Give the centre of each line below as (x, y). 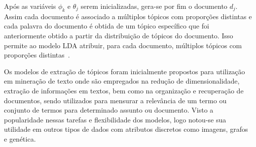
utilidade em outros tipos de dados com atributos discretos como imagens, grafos (126, 129)
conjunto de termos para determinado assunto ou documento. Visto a (109, 110)
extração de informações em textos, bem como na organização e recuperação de (124, 90)
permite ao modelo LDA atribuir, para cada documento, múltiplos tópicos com (123, 45)
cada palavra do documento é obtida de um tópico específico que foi (107, 26)
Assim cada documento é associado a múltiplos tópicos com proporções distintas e (128, 16)
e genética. (20, 138)
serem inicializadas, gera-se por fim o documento (154, 6)
